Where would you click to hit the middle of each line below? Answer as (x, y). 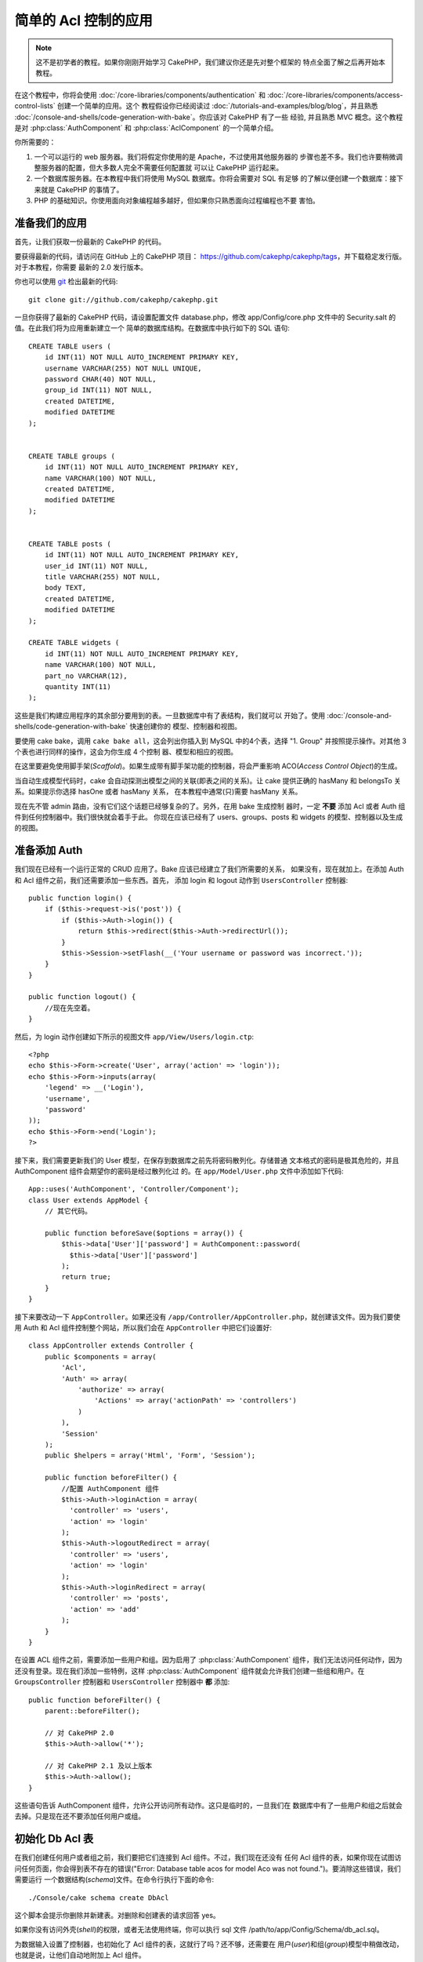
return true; (86, 1277)
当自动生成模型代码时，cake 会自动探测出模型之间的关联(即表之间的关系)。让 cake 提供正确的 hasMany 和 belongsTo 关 (208, 780)
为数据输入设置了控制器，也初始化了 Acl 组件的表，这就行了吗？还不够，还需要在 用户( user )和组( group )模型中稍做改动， (209, 1944)
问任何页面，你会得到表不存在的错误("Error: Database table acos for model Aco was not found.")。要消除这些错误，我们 (208, 1869)
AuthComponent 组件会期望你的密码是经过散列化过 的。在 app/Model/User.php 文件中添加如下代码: (179, 1171)
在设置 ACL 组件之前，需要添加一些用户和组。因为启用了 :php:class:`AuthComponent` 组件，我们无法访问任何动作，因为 (208, 1660)
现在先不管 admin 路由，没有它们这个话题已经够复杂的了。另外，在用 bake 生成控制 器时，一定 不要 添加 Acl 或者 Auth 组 (210, 806)
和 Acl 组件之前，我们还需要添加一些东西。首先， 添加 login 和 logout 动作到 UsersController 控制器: (181, 880)
